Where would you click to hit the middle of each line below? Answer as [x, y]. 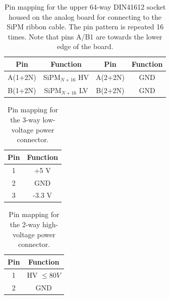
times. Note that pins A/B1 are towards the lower [85, 36]
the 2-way [25, 224]
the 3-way [25, 120]
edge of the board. [85, 46]
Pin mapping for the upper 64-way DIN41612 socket [85, 7]
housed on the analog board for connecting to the [85, 16]
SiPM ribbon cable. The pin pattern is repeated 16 [85, 27]
